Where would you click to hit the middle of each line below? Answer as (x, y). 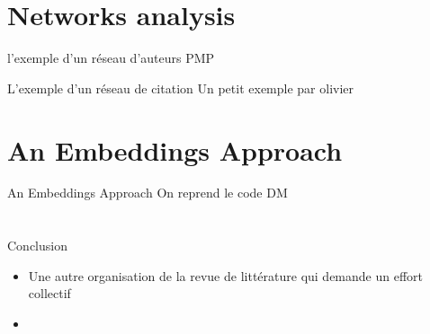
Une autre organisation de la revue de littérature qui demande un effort (226, 275)
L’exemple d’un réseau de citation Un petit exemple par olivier (181, 88)
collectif (49, 293)
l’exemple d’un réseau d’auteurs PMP (111, 58)
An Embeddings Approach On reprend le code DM (148, 193)
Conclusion (37, 246)
